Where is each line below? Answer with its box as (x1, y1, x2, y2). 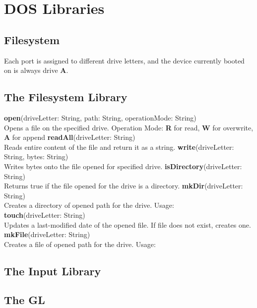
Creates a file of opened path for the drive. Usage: (4, 239, 156, 249)
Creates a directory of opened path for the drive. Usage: (4, 200, 174, 210)
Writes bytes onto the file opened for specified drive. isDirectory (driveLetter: (4, 161, 242, 171)
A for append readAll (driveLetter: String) (4, 132, 135, 142)
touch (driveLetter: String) (4, 209, 85, 220)
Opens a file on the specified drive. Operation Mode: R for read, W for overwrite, (4, 122, 254, 132)
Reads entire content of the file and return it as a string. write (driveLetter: (4, 141, 234, 152)
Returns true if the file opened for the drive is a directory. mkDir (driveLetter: (4, 181, 243, 191)
